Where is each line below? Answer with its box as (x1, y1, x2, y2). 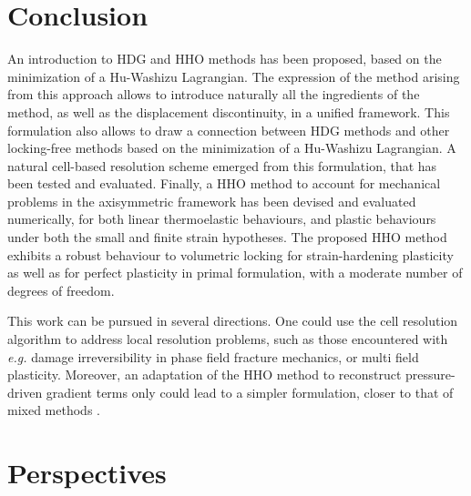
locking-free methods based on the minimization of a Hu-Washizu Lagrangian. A (7, 138, 456, 157)
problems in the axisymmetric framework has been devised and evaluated (7, 191, 416, 210)
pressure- (405, 365, 456, 384)
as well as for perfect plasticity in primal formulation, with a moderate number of (7, 263, 463, 282)
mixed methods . (7, 400, 100, 420)
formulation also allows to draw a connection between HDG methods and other (7, 120, 450, 139)
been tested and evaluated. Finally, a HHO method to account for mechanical (7, 174, 441, 193)
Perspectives (7, 454, 167, 491)
